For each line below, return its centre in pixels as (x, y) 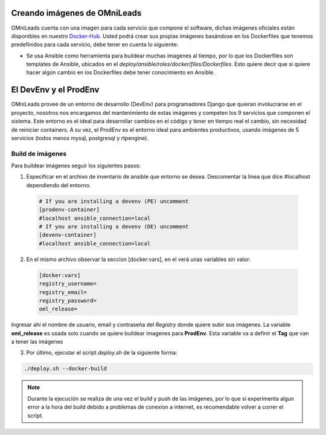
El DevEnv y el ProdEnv (55, 90)
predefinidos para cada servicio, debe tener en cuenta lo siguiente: (95, 45)
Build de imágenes (39, 153)
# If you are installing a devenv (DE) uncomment (114, 227)
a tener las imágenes (37, 342)
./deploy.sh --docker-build (65, 369)
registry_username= (68, 284)
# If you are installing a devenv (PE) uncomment (114, 201)
